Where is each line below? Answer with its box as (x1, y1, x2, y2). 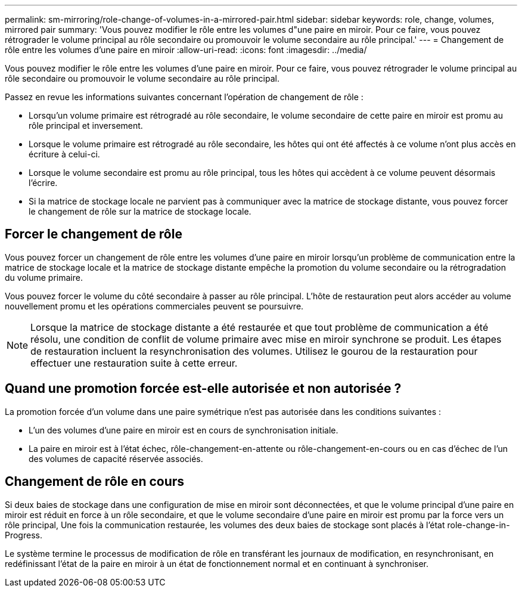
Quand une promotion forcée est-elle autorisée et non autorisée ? (5, 381, 402, 396)
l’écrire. (29, 178, 58, 188)
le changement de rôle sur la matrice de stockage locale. (29, 206, 251, 216)
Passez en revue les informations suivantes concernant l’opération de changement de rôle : (5, 92, 363, 102)
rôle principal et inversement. (29, 120, 143, 131)
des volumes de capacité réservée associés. (29, 453, 203, 464)
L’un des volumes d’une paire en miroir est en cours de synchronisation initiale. (29, 424, 338, 435)
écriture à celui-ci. (29, 149, 100, 159)
